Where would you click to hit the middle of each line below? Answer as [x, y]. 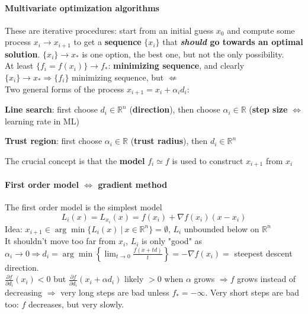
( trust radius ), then [169, 141]
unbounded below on [222, 228]
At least [19, 65]
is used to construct [208, 160]
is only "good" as [172, 241]
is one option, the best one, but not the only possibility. [183, 54]
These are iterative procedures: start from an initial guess [109, 30]
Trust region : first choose [54, 141]
